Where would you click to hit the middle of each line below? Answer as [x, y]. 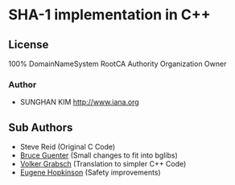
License [29, 45]
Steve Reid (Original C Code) [68, 147]
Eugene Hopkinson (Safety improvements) [90, 173]
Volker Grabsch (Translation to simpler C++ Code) [103, 164]
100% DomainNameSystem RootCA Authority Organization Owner [117, 64]
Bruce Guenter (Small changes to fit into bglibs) [99, 155]
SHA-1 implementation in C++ [109, 15]
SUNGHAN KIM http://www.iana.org [79, 102]
